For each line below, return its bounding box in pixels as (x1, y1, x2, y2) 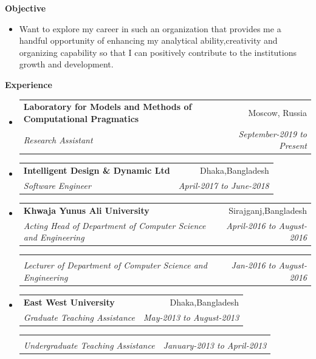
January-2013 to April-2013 (163, 338, 267, 351)
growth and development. (19, 58, 114, 70)
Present (279, 139, 307, 152)
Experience (5, 78, 52, 91)
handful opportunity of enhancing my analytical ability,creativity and (19, 34, 278, 47)
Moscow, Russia (248, 106, 307, 119)
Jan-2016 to (231, 259, 276, 272)
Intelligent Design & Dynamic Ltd (23, 164, 170, 177)
